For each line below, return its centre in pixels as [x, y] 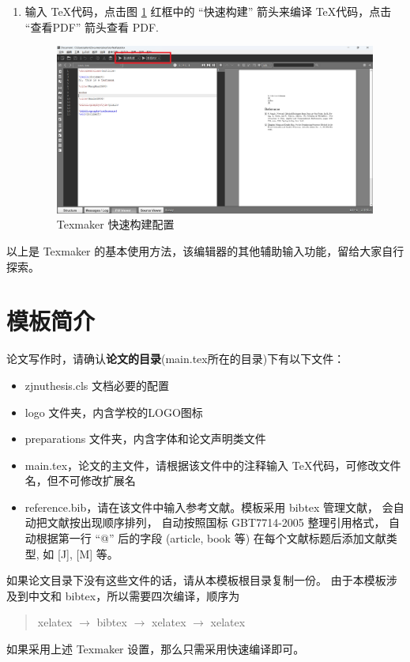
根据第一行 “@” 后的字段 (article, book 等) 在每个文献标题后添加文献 [211, 538]
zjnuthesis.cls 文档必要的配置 [97, 385]
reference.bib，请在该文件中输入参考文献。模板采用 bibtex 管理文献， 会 [209, 507]
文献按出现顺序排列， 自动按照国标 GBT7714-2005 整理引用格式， [216, 522]
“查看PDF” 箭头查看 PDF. [92, 26]
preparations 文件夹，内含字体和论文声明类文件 [145, 439]
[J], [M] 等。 [88, 553]
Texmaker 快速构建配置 [115, 224]
